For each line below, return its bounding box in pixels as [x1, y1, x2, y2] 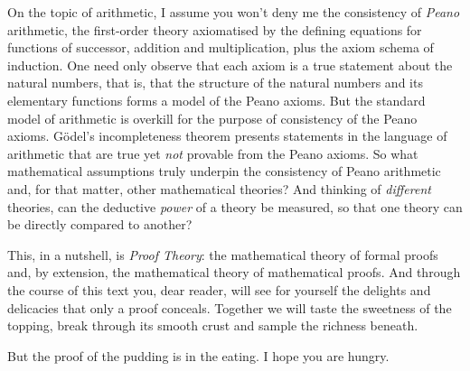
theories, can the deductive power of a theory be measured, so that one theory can [7, 197, 463, 216]
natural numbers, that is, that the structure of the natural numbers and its [7, 73, 423, 92]
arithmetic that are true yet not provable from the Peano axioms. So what [7, 144, 418, 162]
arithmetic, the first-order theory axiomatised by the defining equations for [7, 20, 422, 39]
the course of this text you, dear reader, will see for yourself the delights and [7, 280, 431, 299]
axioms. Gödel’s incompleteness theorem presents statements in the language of [7, 126, 447, 145]
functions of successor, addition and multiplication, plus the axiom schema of [7, 38, 434, 57]
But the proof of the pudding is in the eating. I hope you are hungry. [7, 346, 390, 365]
